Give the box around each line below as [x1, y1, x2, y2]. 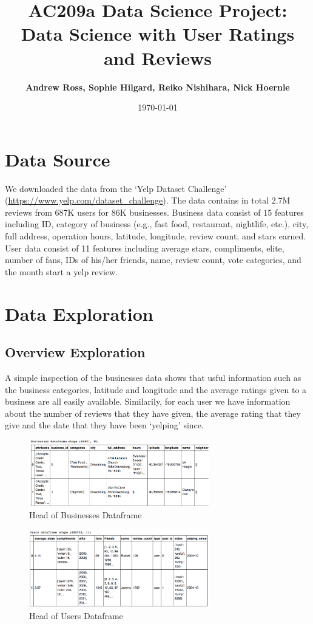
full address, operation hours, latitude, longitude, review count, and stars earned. [5, 230, 306, 242]
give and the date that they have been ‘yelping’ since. [5, 419, 204, 431]
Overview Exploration [5, 343, 146, 362]
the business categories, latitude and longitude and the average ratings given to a [5, 383, 307, 396]
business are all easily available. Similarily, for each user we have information [5, 395, 291, 408]
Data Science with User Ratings [21, 21, 295, 46]
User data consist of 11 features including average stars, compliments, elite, [5, 241, 284, 254]
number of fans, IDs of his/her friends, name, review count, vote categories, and [5, 253, 301, 266]
